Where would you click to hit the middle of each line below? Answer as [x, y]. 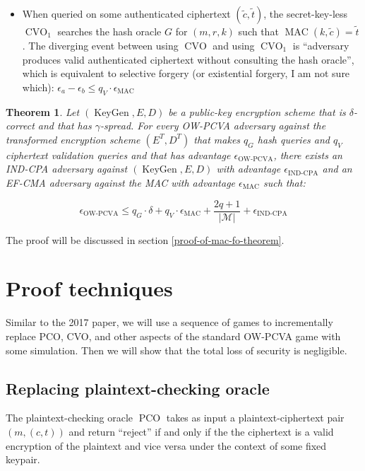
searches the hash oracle [109, 31]
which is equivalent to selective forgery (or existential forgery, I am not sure [186, 73]
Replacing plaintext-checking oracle [138, 388]
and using [234, 45]
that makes [217, 139]
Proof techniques [89, 288]
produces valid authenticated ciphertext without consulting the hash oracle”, [188, 59]
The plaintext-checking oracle [70, 418]
